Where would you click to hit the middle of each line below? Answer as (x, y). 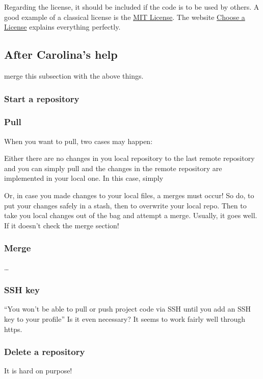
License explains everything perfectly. (62, 27)
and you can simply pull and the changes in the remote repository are (113, 168)
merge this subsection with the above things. (74, 75)
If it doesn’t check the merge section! (62, 225)
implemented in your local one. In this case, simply (84, 178)
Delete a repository (45, 352)
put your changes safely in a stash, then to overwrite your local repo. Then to (125, 205)
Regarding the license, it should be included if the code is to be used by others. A (132, 7)
